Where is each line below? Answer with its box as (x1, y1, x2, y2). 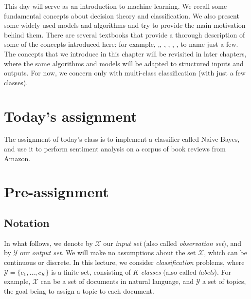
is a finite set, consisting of (51, 266, 131, 277)
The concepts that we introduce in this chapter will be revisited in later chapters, (4, 48, 247, 58)
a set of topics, (202, 276, 246, 286)
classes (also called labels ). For (141, 266, 232, 277)
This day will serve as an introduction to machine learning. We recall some (4, 1, 227, 11)
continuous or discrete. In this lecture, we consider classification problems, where (4, 257, 245, 267)
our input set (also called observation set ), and (103, 238, 242, 248)
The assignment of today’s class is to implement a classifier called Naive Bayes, (4, 134, 240, 144)
